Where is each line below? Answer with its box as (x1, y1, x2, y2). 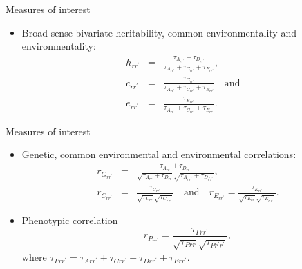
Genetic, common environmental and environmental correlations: (21, 147, 296, 161)
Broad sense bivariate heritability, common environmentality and (21, 25, 296, 39)
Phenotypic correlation (21, 213, 118, 228)
